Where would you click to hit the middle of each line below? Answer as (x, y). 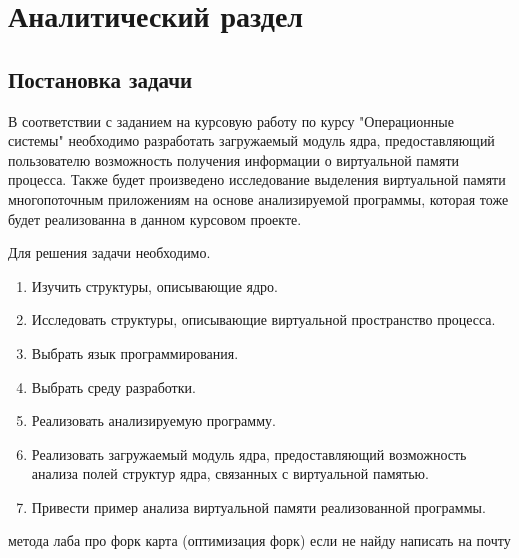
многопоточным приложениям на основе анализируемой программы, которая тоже (258, 198)
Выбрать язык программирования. (135, 352)
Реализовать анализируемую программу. (153, 420)
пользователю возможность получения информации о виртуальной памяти (233, 159)
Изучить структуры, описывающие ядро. (154, 285)
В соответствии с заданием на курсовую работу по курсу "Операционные (231, 120)
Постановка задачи (100, 78)
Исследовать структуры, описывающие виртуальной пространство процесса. (263, 319)
